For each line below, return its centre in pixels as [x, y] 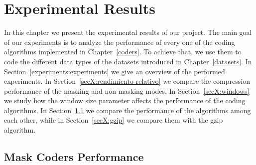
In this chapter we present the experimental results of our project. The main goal [128, 32]
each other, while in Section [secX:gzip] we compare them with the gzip [114, 120]
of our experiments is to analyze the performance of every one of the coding [120, 42]
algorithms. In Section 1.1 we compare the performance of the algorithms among [128, 110]
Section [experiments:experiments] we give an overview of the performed [115, 71]
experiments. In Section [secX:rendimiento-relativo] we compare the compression [127, 81]
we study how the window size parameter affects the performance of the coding [125, 100]
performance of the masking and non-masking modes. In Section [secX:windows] [127, 90]
